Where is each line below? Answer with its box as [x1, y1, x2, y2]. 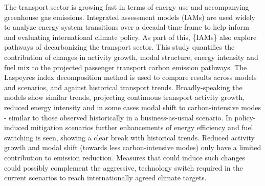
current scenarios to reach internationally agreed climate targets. [4, 172, 207, 183]
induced [4, 122, 29, 133]
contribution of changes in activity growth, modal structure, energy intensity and [4, 51, 258, 62]
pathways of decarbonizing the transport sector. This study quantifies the [4, 42, 235, 52]
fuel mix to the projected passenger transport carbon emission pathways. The [4, 61, 247, 72]
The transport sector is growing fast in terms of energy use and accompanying [4, 2, 249, 12]
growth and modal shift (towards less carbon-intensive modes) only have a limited [4, 142, 261, 153]
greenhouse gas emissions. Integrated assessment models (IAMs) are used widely [4, 11, 255, 22]
